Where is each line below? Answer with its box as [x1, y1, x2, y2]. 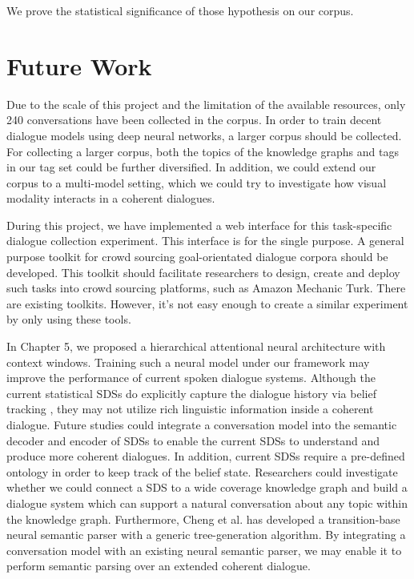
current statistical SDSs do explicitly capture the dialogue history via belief [6, 384, 376, 401]
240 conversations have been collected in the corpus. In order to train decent [6, 111, 382, 128]
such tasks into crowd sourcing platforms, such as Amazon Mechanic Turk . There [6, 279, 406, 296]
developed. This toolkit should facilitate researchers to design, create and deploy [6, 263, 400, 280]
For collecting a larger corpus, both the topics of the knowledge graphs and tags [6, 143, 399, 159]
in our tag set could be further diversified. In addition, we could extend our [6, 159, 376, 175]
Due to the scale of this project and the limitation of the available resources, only [6, 95, 406, 112]
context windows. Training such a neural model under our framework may [6, 353, 370, 370]
